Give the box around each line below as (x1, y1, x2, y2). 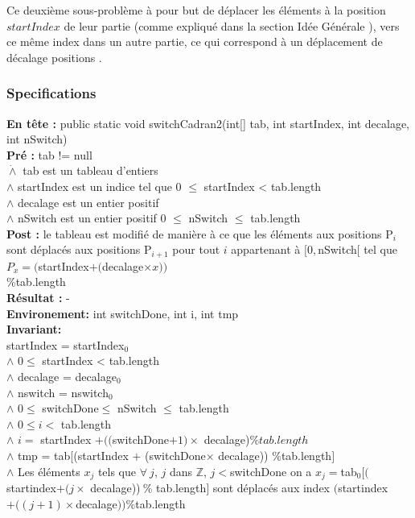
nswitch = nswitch (18, 383, 109, 400)
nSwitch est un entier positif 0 (18, 209, 166, 226)
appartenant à (231, 241, 301, 258)
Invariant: (6, 321, 62, 338)
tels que (97, 462, 137, 479)
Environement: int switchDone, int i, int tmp (6, 305, 239, 321)
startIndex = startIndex (6, 336, 125, 353)
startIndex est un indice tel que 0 (18, 177, 182, 194)
